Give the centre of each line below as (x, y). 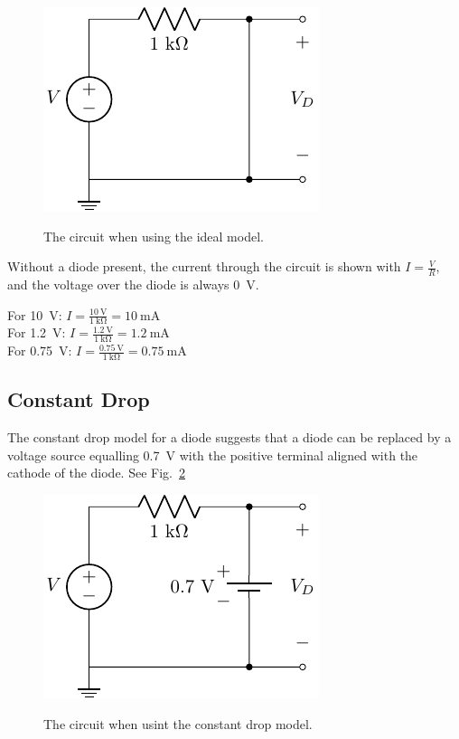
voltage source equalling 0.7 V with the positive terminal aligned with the (213, 455)
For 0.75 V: (40, 351)
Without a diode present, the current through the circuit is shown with (204, 266)
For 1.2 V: (37, 332)
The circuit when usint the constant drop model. (178, 723)
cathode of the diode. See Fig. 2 (96, 473)
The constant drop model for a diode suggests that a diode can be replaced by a (229, 437)
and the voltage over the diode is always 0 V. (133, 284)
